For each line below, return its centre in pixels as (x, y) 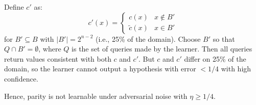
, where (50, 49)
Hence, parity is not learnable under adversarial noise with (96, 96)
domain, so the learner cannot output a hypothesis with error (100, 69)
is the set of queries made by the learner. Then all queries (162, 49)
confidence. (21, 78)
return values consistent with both (58, 58)
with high (236, 69)
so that (224, 38)
